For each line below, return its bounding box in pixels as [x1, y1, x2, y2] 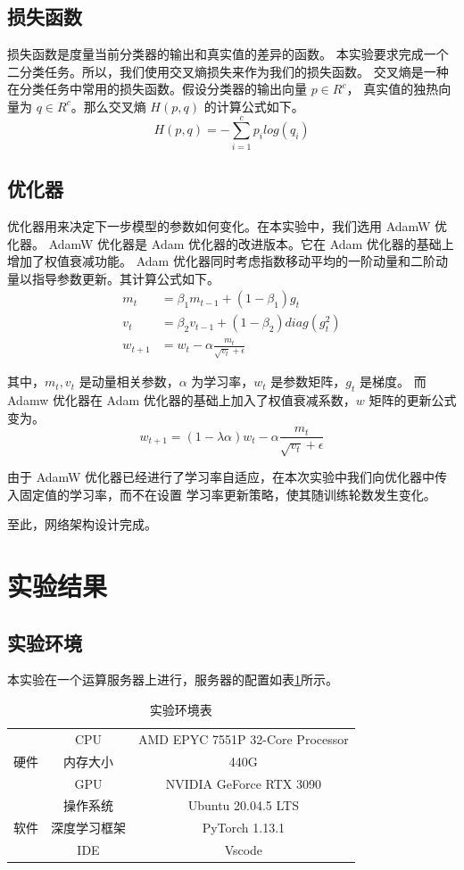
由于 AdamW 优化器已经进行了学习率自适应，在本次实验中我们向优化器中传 [7, 468, 448, 486]
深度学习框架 [51, 818, 126, 837]
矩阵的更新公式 [369, 391, 457, 410]
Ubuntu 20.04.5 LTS [187, 796, 299, 815]
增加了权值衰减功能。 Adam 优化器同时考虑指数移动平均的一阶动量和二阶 [7, 252, 435, 270]
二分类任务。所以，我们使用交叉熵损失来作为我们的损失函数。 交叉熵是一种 [7, 62, 449, 80]
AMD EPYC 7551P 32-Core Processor [138, 729, 349, 748]
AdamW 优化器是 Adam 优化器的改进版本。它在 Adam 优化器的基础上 [48, 234, 454, 253]
